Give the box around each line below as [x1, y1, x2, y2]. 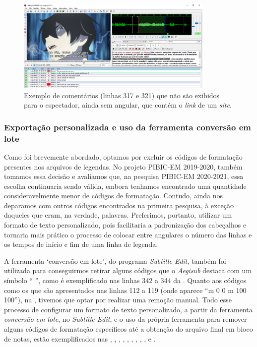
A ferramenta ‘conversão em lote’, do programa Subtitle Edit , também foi [4, 255, 226, 266]
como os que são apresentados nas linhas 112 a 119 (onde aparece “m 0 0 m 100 [4, 285, 247, 295]
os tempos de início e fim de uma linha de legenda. [4, 239, 158, 249]
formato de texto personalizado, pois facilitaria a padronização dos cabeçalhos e [4, 220, 247, 230]
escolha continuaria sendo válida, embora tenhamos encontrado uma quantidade [4, 180, 247, 191]
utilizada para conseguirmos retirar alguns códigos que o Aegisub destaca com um [4, 265, 252, 276]
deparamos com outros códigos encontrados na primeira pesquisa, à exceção [4, 200, 234, 210]
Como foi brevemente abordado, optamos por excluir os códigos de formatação [4, 151, 243, 162]
